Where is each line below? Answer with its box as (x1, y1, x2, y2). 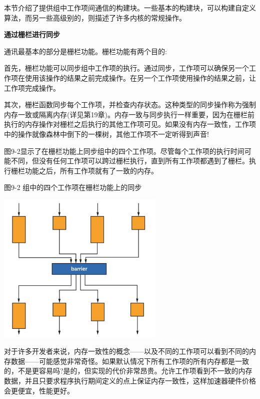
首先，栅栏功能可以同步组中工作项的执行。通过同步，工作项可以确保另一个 (4, 63, 249, 73)
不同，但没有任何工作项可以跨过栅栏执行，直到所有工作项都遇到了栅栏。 (10, 155, 249, 166)
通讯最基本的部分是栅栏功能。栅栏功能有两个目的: (4, 46, 167, 56)
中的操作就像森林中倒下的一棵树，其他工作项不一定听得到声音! (4, 128, 209, 139)
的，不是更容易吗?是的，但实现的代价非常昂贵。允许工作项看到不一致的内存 (4, 365, 252, 376)
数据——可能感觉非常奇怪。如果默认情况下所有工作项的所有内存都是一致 (10, 355, 249, 366)
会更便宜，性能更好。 (4, 385, 74, 395)
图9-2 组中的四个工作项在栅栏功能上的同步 (4, 182, 142, 192)
